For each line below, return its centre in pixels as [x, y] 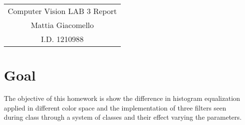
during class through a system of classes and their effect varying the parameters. [123, 117]
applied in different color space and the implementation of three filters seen [115, 107]
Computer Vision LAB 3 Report [62, 11]
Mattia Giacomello [62, 25]
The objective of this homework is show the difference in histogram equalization [122, 98]
